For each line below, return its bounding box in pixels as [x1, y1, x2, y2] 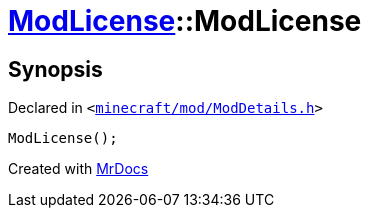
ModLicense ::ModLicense [8, 4, 362, 38]
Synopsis [8, 56, 103, 82]
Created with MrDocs [8, 160, 149, 178]
